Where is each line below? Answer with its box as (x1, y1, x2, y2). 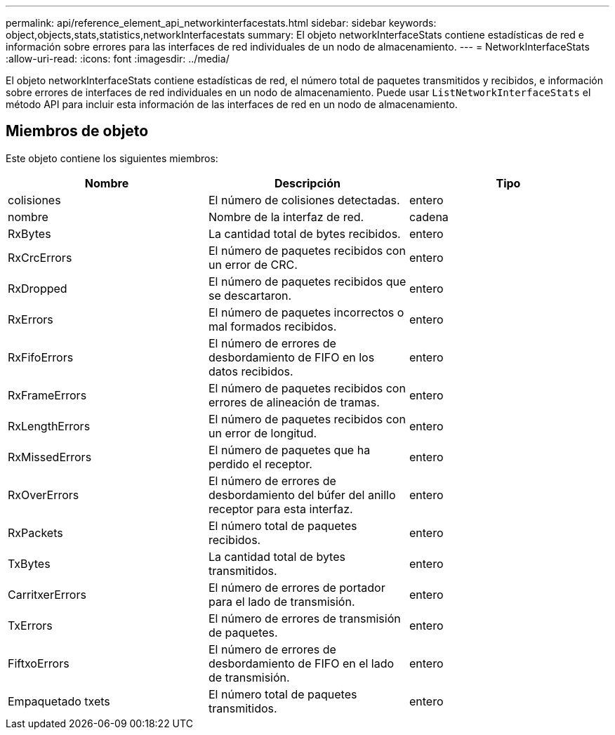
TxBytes (8, 556, 51, 571)
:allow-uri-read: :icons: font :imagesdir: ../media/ (6, 53, 230, 65)
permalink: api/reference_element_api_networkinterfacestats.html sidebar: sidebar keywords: (6, 17, 437, 29)
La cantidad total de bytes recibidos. (208, 226, 401, 241)
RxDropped (8, 281, 67, 296)
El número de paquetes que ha (208, 442, 371, 457)
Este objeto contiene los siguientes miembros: (6, 152, 218, 164)
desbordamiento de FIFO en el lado (208, 656, 395, 670)
